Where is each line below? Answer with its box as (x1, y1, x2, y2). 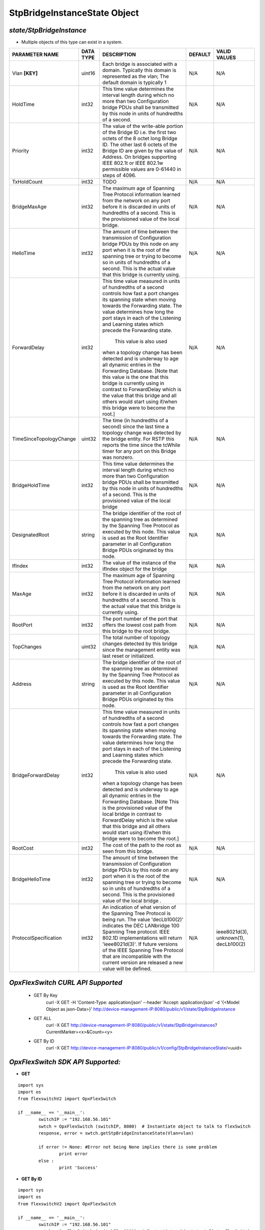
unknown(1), (216, 935, 245, 942)
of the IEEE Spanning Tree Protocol (102, 947, 184, 954)
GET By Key (33, 992, 58, 998)
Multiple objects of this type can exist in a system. (21, 39, 123, 45)
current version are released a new (102, 959, 184, 966)
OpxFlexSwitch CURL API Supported (9, 978, 123, 986)
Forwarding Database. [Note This (102, 799, 179, 805)
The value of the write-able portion (102, 123, 184, 130)
